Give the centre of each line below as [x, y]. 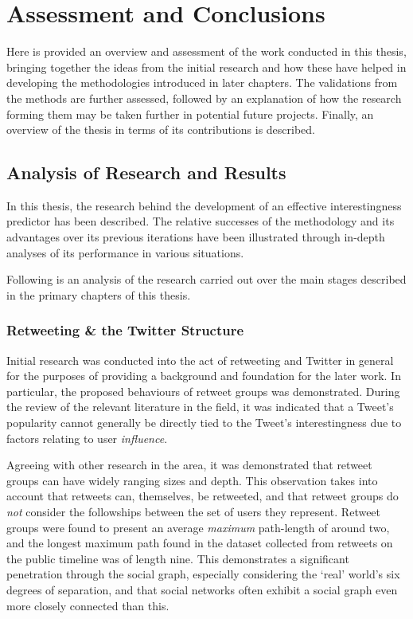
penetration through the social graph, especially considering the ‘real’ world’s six [203, 574]
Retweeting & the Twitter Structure [125, 330]
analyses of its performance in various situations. [125, 252]
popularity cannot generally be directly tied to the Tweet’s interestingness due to [204, 423]
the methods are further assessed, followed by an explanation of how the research [204, 98]
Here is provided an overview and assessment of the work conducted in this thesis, [206, 51]
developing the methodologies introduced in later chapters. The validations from [202, 82]
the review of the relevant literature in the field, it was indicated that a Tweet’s [200, 407]
